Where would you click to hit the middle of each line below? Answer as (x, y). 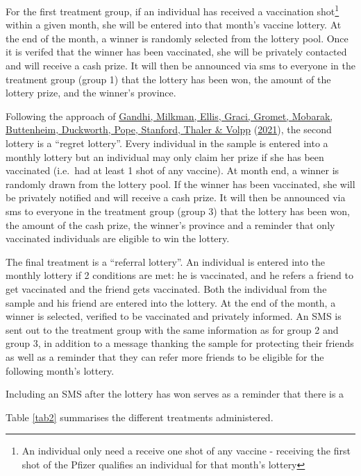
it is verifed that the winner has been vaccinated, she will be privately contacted (176, 52)
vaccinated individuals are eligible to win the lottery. (118, 238)
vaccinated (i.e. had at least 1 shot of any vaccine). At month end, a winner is (173, 170)
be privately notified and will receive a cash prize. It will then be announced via (176, 197)
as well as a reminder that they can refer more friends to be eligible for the (165, 356)
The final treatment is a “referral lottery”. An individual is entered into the (166, 261)
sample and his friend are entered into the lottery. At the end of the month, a (171, 302)
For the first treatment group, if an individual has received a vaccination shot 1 (173, 10)
